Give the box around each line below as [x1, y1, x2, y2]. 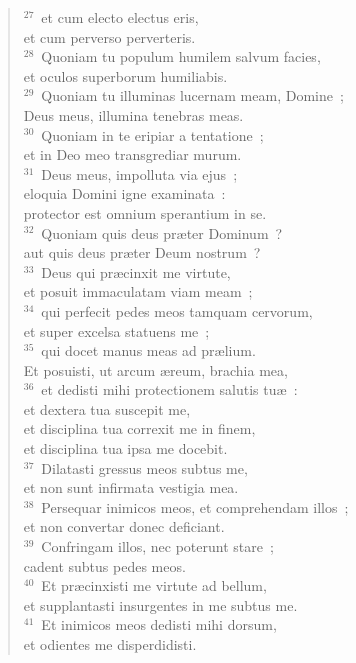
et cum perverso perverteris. [23, 26, 196, 47]
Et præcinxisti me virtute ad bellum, [41, 575, 267, 596]
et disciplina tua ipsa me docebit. [23, 438, 228, 459]
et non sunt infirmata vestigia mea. [23, 477, 239, 498]
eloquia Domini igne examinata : [23, 183, 226, 204]
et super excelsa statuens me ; [23, 320, 210, 341]
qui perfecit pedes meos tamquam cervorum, [41, 300, 313, 321]
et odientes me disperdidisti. [23, 634, 197, 654]
